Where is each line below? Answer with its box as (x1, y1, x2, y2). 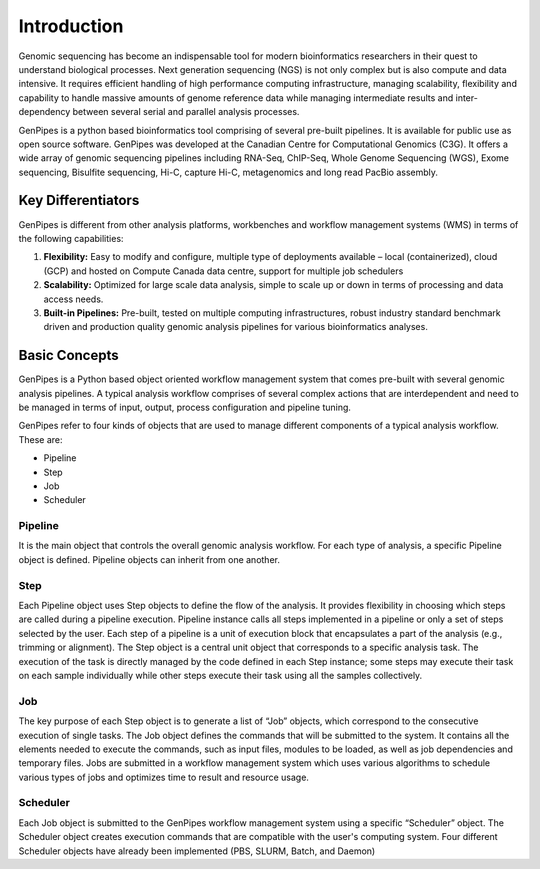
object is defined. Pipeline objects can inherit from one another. (18, 553, 280, 565)
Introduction (18, 15, 124, 37)
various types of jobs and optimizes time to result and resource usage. (18, 771, 310, 783)
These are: (18, 433, 64, 445)
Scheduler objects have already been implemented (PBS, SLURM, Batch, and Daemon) (18, 845, 376, 857)
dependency (18, 106, 71, 118)
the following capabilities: (18, 232, 124, 244)
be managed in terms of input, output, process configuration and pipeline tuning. (18, 401, 352, 413)
